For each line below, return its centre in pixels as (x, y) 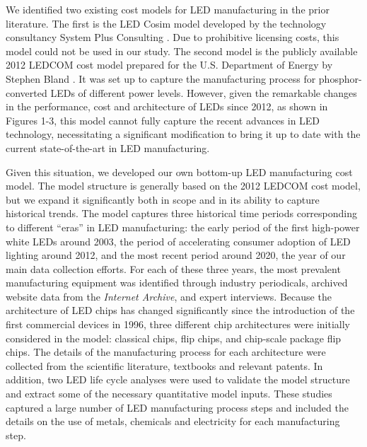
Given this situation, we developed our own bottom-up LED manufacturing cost (179, 172)
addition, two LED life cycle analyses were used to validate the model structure (178, 379)
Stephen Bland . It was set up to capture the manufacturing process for (161, 78)
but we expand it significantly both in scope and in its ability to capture (163, 199)
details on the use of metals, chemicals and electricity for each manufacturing (173, 421)
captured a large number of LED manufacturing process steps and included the (177, 407)
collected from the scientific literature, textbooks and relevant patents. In (164, 365)
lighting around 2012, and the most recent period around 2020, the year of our (176, 255)
